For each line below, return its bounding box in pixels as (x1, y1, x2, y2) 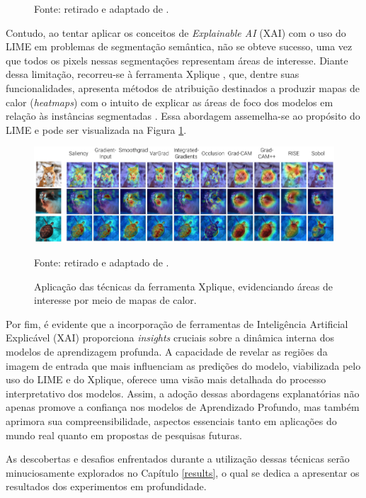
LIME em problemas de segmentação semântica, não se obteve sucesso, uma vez (6, 39, 353, 54)
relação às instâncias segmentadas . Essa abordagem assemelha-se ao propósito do (6, 108, 360, 123)
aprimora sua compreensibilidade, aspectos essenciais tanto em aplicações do (6, 413, 337, 428)
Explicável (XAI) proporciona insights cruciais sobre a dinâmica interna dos (6, 330, 335, 345)
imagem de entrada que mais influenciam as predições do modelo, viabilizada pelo (6, 358, 361, 373)
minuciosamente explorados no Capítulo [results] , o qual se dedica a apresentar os (6, 465, 360, 480)
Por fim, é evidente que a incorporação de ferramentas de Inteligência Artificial (6, 316, 348, 331)
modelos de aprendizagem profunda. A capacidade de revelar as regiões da (6, 344, 328, 359)
